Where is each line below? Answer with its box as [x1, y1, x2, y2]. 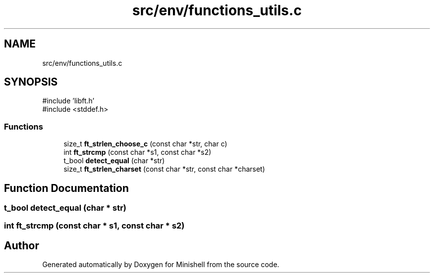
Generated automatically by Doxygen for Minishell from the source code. [42, 260, 279, 269]
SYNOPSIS [4, 76, 58, 89]
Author [4, 239, 39, 252]
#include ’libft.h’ [42, 96, 95, 105]
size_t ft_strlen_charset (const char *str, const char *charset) [63, 165, 265, 174]
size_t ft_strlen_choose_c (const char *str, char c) [63, 139, 227, 148]
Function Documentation [4, 182, 129, 194]
